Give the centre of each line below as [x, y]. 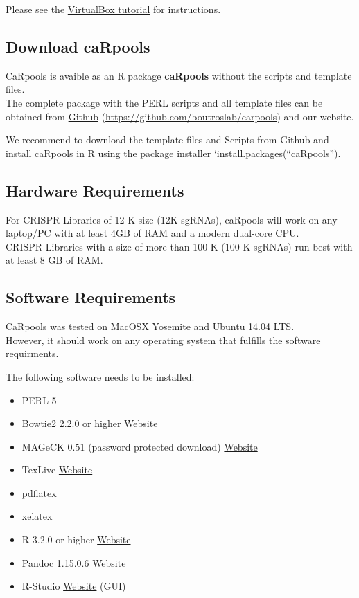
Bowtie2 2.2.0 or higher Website [90, 423]
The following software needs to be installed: [100, 376]
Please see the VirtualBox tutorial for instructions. [113, 9]
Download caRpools [78, 46]
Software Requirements [91, 297]
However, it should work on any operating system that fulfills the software [163, 339]
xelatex [37, 516]
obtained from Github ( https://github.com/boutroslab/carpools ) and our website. [180, 116]
